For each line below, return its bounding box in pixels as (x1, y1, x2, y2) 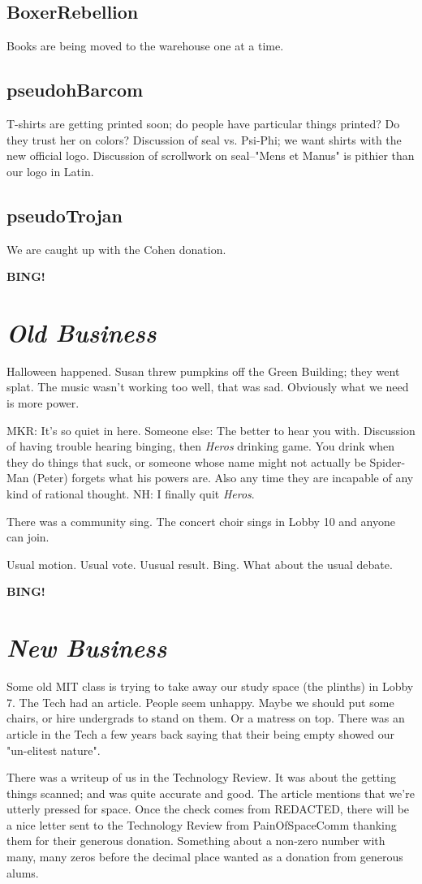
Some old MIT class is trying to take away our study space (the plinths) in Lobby (6, 678, 414, 695)
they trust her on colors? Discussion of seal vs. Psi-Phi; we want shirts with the (6, 131, 402, 148)
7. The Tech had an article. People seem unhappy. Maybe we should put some (6, 693, 394, 710)
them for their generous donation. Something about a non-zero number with (6, 832, 385, 849)
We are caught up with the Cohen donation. (6, 240, 226, 257)
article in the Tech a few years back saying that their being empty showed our (6, 725, 394, 742)
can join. (6, 528, 50, 545)
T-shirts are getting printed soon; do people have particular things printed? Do (6, 115, 400, 132)
